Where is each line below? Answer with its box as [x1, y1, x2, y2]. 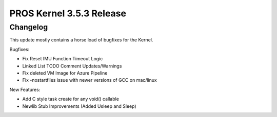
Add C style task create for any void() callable [22, 96, 119, 102]
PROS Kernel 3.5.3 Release [9, 8, 127, 19]
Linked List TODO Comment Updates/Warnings [22, 63, 122, 69]
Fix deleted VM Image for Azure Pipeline [22, 69, 108, 76]
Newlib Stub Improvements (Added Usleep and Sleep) [22, 103, 137, 109]
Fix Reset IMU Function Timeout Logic [22, 56, 103, 62]
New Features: [9, 86, 41, 92]
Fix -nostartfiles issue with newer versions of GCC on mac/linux [22, 77, 157, 83]
